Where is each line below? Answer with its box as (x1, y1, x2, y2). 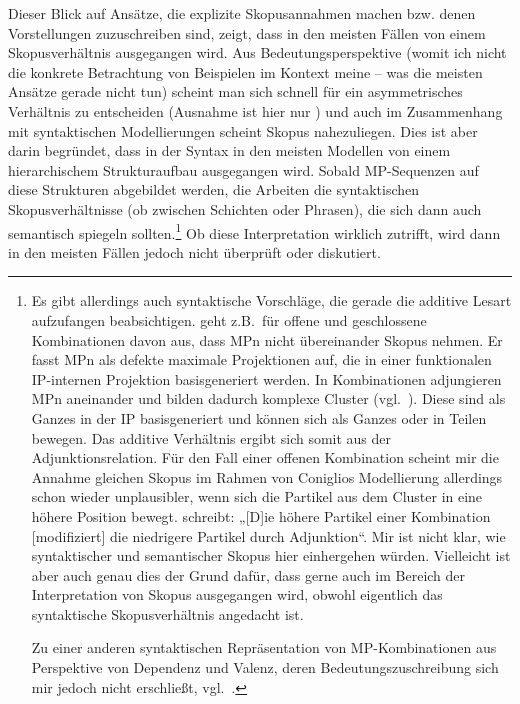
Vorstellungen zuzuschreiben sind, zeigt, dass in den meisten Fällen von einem (8, 22, 486, 43)
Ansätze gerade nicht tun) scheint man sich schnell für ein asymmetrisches (8, 81, 463, 102)
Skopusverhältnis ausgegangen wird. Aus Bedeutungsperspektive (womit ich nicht (8, 42, 507, 63)
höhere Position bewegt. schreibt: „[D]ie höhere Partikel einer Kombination (31, 505, 491, 526)
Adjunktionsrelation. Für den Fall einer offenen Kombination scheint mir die (31, 447, 499, 468)
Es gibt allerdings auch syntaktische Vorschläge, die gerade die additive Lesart (31, 290, 512, 311)
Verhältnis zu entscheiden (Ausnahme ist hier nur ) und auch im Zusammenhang (8, 100, 503, 121)
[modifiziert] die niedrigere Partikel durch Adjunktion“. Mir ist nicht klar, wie (31, 525, 506, 546)
